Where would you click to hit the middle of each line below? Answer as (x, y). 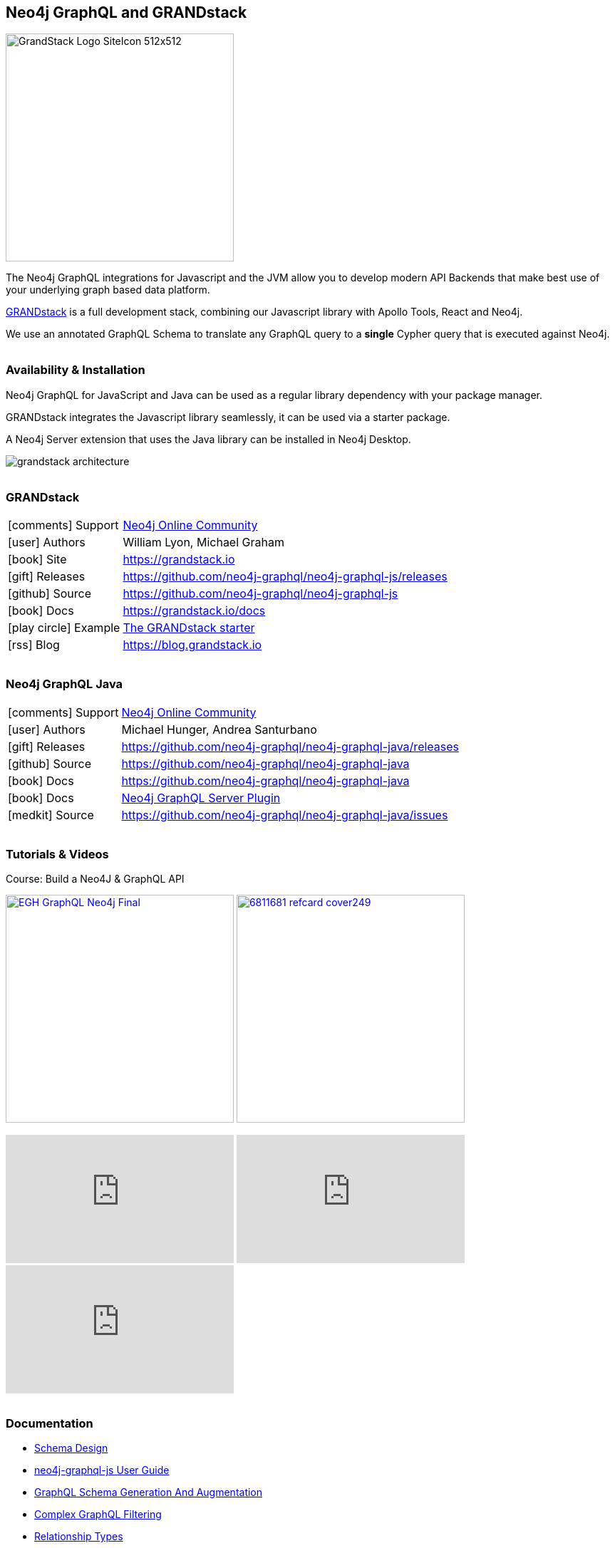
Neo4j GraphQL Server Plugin (201, 798)
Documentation (50, 1423)
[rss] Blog (34, 645)
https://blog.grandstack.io (192, 645)
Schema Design (71, 1448)
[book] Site (37, 560)
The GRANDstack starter (189, 628)
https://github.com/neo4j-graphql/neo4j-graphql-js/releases (285, 577)
